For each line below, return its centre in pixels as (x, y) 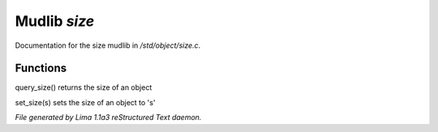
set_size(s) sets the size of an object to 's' (85, 102)
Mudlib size (55, 21)
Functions (41, 68)
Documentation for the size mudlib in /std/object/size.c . (108, 45)
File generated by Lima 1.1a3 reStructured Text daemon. (108, 117)
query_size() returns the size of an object (84, 87)
